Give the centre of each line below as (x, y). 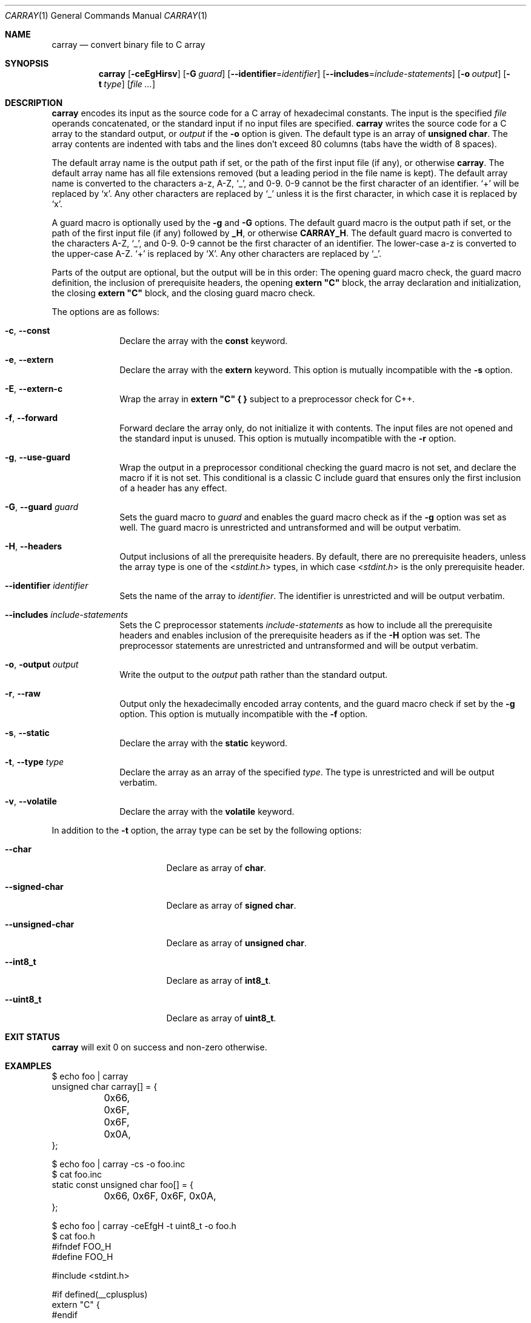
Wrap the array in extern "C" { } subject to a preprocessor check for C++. (267, 399)
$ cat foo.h (73, 1236)
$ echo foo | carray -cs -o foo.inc (119, 1164)
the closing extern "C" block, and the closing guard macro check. (183, 293)
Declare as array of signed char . (231, 905)
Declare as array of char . (216, 868)
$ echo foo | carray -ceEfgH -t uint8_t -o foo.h (144, 1226)
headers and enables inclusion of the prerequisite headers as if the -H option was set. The (300, 635)
